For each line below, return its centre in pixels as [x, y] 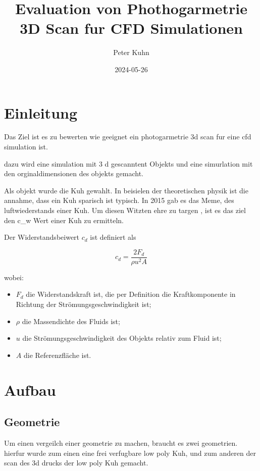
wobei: [14, 277]
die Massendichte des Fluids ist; [71, 321]
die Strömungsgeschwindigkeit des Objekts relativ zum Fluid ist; [122, 338]
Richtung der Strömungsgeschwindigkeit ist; [84, 304]
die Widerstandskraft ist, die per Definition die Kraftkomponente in [131, 294]
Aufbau [30, 389]
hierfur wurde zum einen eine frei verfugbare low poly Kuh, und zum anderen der [130, 453]
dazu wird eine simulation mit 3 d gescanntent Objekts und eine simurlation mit [128, 163]
